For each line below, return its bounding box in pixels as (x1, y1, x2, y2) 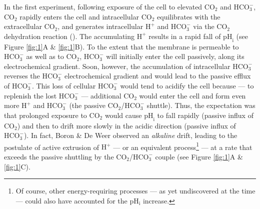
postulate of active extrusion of (4, 141, 99, 152)
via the (193, 21, 214, 31)
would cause (104, 109, 142, 120)
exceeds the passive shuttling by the (4, 151, 114, 161)
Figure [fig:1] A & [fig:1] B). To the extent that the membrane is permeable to (4, 41, 239, 51)
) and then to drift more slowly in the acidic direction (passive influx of (17, 120, 236, 130)
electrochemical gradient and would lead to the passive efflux (64, 70, 251, 81)
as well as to (26, 51, 64, 61)
